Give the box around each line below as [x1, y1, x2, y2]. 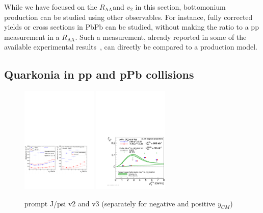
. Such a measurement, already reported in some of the [75, 31, 247, 42]
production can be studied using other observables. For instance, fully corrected [4, 11, 253, 22]
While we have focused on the [4, 2, 97, 12]
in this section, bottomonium [135, 2, 226, 12]
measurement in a [4, 31, 60, 42]
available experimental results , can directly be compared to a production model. [4, 41, 257, 52]
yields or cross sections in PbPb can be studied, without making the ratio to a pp [4, 21, 259, 32]
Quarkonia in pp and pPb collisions [4, 66, 194, 82]
